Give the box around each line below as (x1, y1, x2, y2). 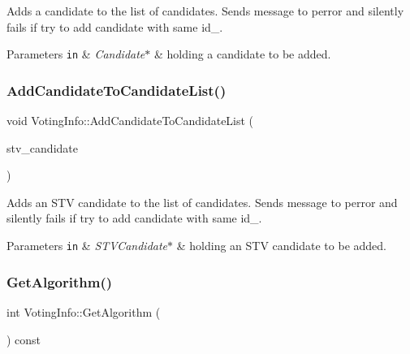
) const (6, 330, 41, 348)
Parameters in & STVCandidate (6, 237, 168, 254)
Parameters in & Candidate (6, 45, 145, 63)
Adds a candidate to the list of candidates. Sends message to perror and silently (6, 2, 404, 19)
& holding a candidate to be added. (153, 45, 331, 63)
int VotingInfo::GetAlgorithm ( (6, 303, 161, 320)
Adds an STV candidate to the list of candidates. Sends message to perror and (6, 193, 398, 210)
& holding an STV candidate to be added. (176, 237, 386, 254)
